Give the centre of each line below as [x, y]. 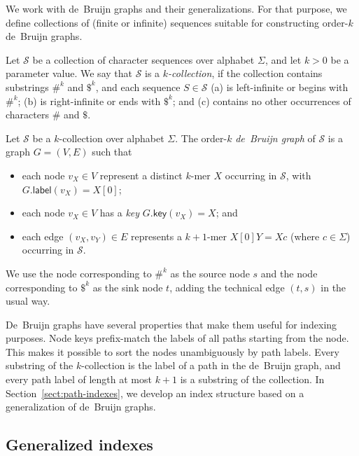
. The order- [201, 138]
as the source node [210, 273]
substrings [27, 87]
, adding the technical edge [227, 287]
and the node [289, 273]
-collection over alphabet [112, 138]
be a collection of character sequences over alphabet [143, 59]
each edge [43, 236]
